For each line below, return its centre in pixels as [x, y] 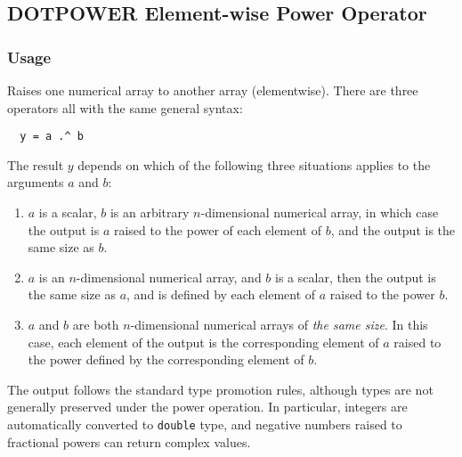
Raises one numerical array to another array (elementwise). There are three [213, 90]
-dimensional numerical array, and [169, 277]
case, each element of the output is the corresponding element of [203, 342]
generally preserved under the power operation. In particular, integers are [207, 407]
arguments [36, 182]
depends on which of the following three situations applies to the [254, 164]
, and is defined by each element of [221, 294]
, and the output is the [393, 229]
